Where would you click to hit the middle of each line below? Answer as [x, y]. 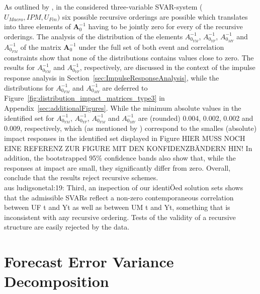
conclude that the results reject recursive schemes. [81, 177]
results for [20, 67]
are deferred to [125, 87]
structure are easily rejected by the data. [67, 227]
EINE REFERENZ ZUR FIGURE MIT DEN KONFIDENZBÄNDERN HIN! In [128, 148]
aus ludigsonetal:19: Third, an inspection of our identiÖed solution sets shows [124, 188]
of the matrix [41, 47]
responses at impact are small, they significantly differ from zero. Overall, [117, 167]
